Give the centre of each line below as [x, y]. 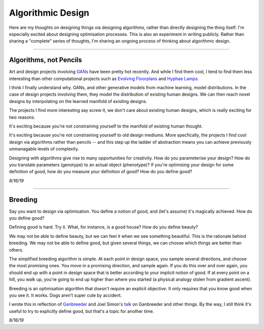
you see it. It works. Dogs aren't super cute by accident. [66, 295]
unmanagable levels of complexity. [44, 149]
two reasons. [22, 117]
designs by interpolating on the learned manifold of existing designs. [78, 101]
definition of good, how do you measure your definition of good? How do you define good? [101, 172]
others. [16, 250]
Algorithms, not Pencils [46, 60]
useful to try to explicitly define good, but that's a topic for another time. [82, 311]
